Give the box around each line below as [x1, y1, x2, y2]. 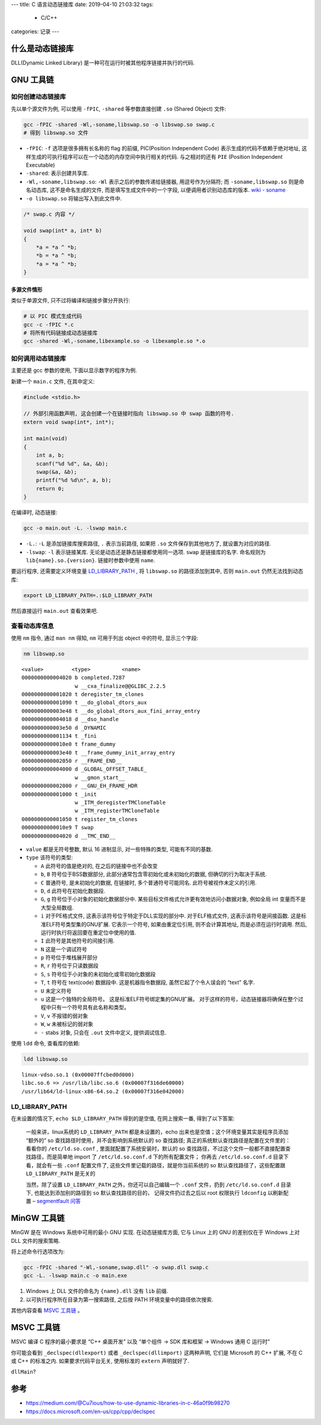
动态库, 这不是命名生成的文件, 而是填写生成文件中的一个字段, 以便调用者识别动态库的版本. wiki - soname [30, 186, 286, 193]
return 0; [36, 485, 65, 492]
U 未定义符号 [40, 987, 72, 994]
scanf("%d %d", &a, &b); [36, 460, 109, 467]
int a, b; [36, 452, 65, 459]
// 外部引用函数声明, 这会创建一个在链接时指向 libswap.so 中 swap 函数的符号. [23, 411, 234, 417]
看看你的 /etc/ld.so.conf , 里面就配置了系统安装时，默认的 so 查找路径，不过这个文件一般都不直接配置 [26, 1145, 285, 1152]
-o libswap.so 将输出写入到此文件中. [26, 195, 122, 202]
